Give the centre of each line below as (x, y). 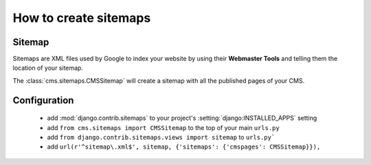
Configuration (43, 100)
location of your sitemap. (48, 68)
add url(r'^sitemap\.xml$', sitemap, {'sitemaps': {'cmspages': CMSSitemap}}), (184, 147)
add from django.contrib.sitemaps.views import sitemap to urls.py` (161, 138)
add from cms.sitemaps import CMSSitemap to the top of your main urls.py (163, 127)
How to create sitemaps (82, 18)
